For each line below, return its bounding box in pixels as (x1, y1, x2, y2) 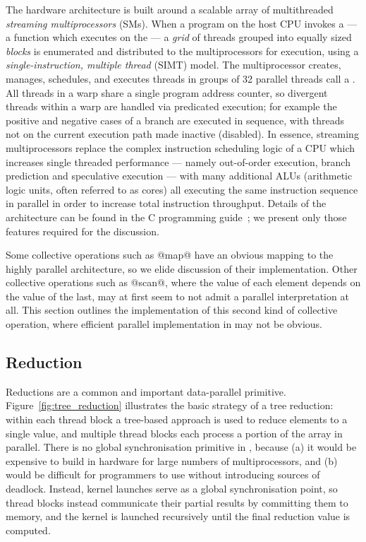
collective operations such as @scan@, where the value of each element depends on (6, 275, 361, 290)
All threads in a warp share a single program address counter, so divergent (6, 85, 328, 100)
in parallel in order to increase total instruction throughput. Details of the (6, 196, 327, 211)
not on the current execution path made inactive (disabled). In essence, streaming (6, 126, 359, 141)
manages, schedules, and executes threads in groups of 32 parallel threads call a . (6, 71, 355, 86)
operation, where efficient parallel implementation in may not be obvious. (6, 317, 322, 331)
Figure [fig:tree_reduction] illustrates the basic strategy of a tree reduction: (6, 398, 334, 413)
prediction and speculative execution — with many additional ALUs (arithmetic (6, 168, 353, 183)
